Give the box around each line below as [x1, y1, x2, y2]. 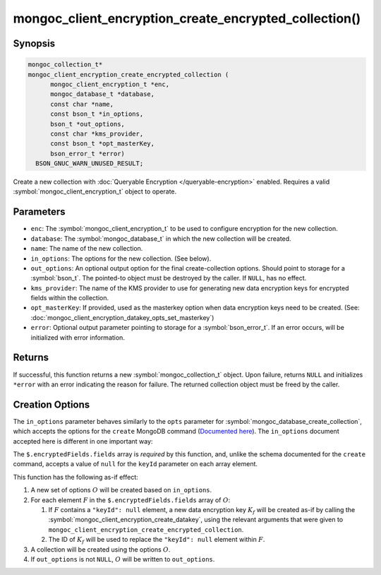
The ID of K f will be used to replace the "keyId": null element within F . [48, 535, 265, 545]
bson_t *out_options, [50, 120, 125, 128]
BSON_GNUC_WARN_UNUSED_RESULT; [35, 160, 144, 167]
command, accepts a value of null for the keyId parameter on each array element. [13, 460, 258, 468]
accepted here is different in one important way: [13, 437, 153, 445]
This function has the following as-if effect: [13, 473, 139, 481]
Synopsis [13, 37, 56, 49]
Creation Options [13, 398, 90, 410]
